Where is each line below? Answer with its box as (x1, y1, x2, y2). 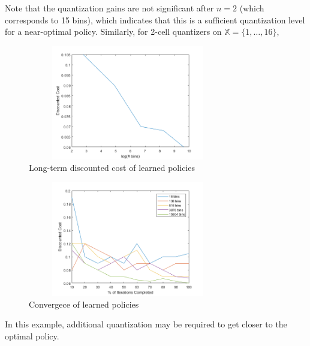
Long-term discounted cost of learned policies (29, 161, 195, 174)
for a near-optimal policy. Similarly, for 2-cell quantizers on (5, 25, 222, 38)
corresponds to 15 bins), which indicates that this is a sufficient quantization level (5, 13, 305, 26)
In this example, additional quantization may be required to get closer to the (5, 318, 287, 330)
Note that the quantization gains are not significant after (5, 2, 214, 14)
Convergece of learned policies (29, 297, 139, 310)
